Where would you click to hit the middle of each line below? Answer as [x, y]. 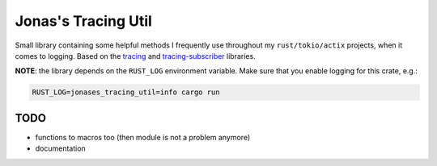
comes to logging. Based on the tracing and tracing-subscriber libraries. [135, 56]
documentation [61, 148]
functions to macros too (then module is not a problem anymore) [143, 137]
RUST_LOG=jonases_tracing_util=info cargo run [126, 92]
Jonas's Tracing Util [84, 21]
